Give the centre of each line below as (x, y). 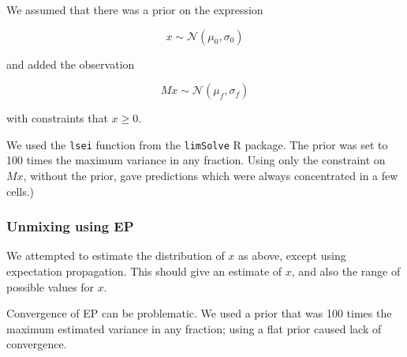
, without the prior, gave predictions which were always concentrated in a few (211, 176)
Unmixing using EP (70, 226)
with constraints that (57, 118)
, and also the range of (346, 271)
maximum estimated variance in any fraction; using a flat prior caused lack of (194, 328)
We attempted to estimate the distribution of (116, 256)
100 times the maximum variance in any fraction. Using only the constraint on (196, 160)
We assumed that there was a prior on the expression (135, 9)
